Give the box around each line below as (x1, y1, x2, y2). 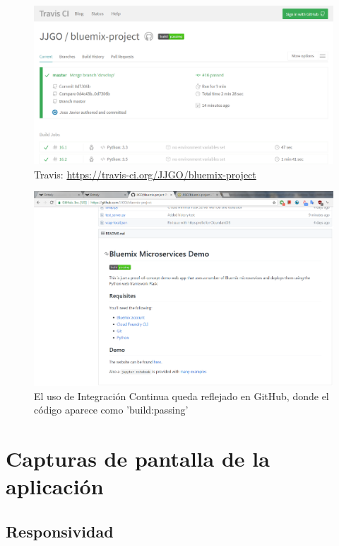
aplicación (6, 472, 104, 501)
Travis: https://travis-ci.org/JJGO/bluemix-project (34, 166, 256, 181)
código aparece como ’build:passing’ (34, 402, 189, 417)
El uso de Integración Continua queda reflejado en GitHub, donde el (34, 388, 329, 403)
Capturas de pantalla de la (6, 443, 270, 472)
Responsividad (6, 520, 114, 542)
